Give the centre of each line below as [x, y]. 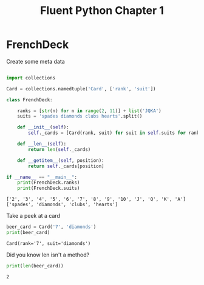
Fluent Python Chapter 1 [102, 11]
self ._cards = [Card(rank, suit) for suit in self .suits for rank [114, 133]
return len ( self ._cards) [59, 149]
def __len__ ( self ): [42, 144]
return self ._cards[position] [66, 166]
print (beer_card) [28, 233]
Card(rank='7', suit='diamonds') [49, 243]
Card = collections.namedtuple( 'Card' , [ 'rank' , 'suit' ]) [81, 89]
